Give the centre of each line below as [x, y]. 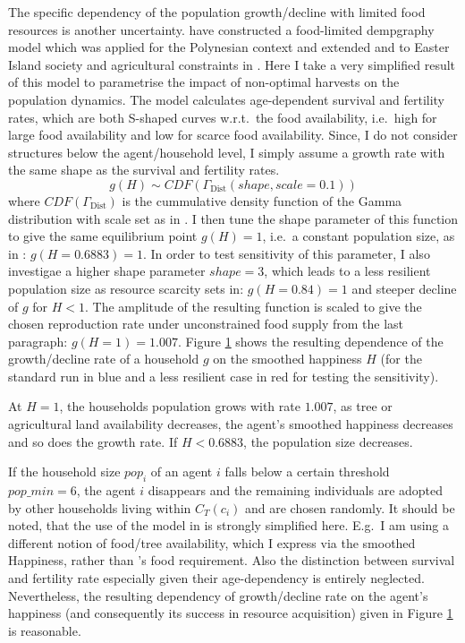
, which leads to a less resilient [347, 271]
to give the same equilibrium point [103, 236]
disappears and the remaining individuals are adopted [296, 490]
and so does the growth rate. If [93, 441]
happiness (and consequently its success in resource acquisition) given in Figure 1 [231, 613]
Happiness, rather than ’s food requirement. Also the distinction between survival [232, 560]
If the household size [64, 472]
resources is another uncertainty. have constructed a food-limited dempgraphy [221, 29]
